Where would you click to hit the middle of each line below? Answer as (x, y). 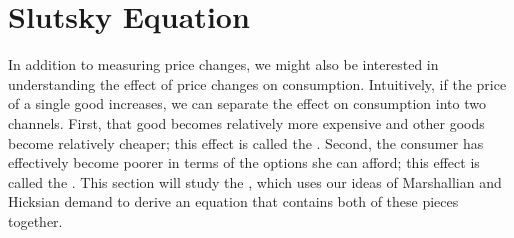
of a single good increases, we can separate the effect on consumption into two (247, 103)
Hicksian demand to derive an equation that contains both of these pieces (233, 201)
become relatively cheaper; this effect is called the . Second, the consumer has (246, 142)
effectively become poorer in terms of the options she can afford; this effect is (244, 162)
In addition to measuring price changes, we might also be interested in (223, 64)
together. (35, 220)
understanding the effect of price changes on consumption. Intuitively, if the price (257, 83)
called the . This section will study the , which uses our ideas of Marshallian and (255, 181)
